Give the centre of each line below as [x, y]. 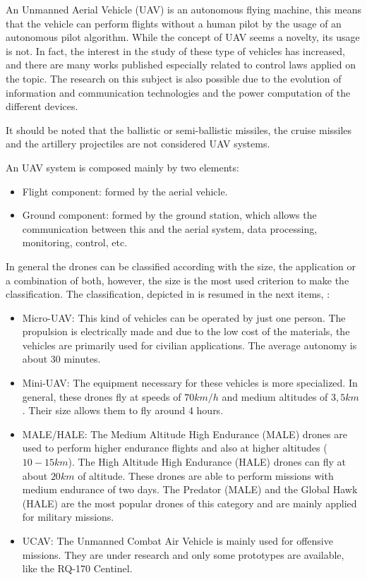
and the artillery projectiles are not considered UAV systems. [138, 144]
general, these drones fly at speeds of [102, 396]
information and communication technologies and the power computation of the [178, 92]
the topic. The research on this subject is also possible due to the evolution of [174, 78]
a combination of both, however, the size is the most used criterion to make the [178, 280]
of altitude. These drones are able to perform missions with [206, 475]
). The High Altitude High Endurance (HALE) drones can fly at [207, 462]
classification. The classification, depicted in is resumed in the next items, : [168, 294]
